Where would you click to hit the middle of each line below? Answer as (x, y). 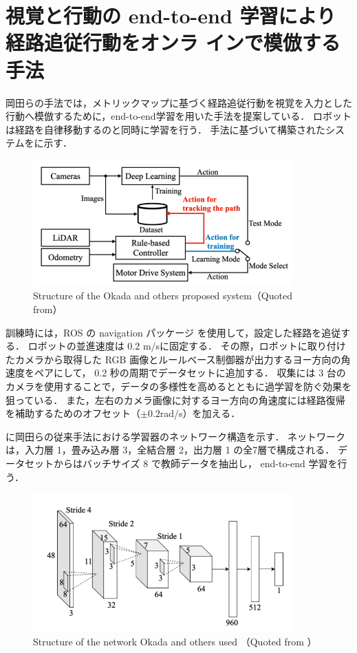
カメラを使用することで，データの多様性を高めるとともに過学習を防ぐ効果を (179, 386)
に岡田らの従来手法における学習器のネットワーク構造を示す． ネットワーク (176, 436)
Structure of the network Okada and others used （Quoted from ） (175, 641)
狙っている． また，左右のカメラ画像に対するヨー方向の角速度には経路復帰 (175, 399)
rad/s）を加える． (200, 413)
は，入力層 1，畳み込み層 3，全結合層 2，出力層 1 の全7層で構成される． (170, 450)
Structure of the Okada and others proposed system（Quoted (163, 296)
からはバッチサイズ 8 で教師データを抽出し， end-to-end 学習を (195, 463)
